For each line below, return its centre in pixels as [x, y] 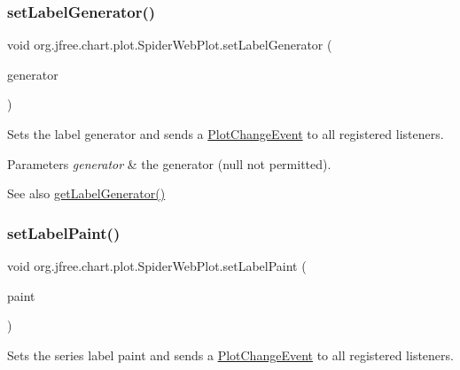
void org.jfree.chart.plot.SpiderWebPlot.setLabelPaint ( [157, 266]
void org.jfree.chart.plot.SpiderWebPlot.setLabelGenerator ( [170, 45]
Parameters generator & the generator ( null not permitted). [169, 163]
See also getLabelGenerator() [86, 193]
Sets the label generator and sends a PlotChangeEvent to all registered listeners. [226, 134]
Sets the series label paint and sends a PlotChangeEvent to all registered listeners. [230, 355]
